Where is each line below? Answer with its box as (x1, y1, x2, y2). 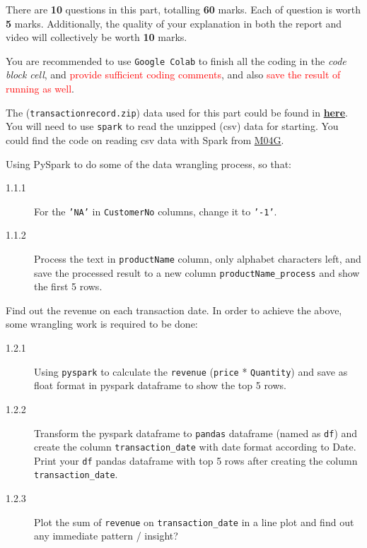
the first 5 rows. (34, 279, 103, 294)
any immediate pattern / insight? (34, 528, 178, 543)
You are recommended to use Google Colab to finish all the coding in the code (6, 53, 346, 68)
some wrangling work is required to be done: (6, 316, 198, 331)
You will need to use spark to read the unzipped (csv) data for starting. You (6, 119, 339, 133)
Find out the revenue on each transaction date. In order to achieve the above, (6, 302, 342, 317)
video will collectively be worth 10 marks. (6, 30, 187, 44)
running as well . (6, 81, 74, 96)
